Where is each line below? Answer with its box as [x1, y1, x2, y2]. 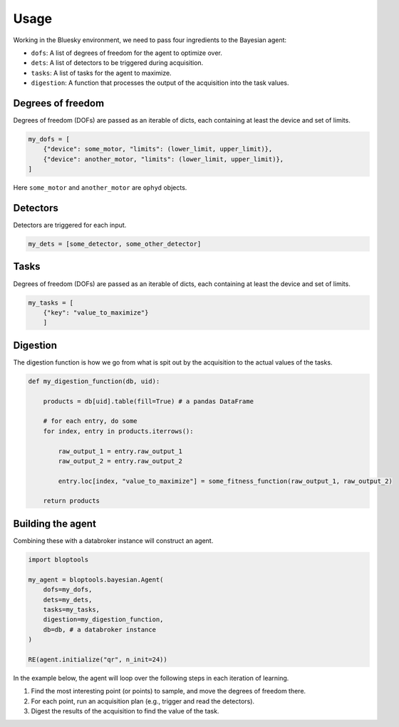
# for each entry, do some [43, 417, 138, 425]
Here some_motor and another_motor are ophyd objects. [13, 183, 187, 192]
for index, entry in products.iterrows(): [43, 427, 194, 435]
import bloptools [28, 555, 89, 564]
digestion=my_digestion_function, [43, 616, 164, 624]
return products [43, 497, 100, 505]
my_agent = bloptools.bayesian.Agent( [28, 575, 164, 584]
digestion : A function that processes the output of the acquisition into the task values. [31, 78, 289, 87]
